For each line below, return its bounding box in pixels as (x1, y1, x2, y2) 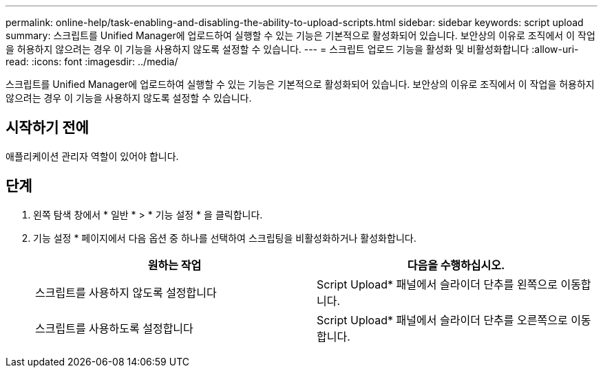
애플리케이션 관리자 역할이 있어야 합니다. (6, 150, 179, 162)
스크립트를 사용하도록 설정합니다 (35, 321, 193, 335)
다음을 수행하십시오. (407, 258, 505, 272)
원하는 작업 (147, 258, 202, 272)
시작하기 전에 (6, 119, 89, 137)
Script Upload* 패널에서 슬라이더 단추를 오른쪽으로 (317, 313, 568, 327)
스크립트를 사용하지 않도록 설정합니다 (35, 285, 217, 299)
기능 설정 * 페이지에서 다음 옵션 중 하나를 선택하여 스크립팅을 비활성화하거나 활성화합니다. (33, 231, 416, 244)
